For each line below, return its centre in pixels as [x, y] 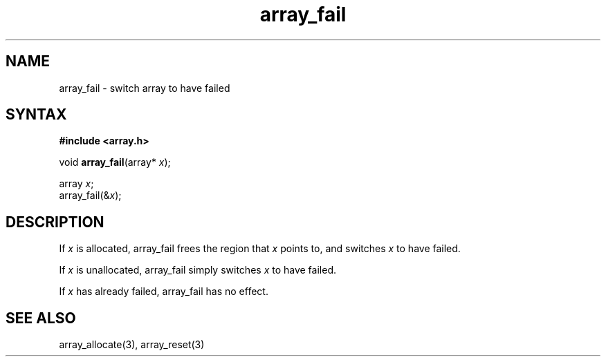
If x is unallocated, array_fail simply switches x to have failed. [198, 270]
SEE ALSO [41, 318]
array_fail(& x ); [90, 196]
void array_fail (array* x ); [115, 162]
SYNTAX [36, 115]
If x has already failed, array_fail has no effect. [164, 292]
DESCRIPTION [55, 222]
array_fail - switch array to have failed [145, 88]
